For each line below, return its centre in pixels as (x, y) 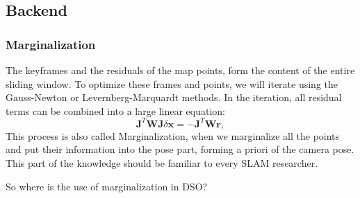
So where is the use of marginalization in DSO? (107, 186)
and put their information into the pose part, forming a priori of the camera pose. (180, 149)
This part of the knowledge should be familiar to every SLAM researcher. (162, 163)
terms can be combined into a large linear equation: (115, 110)
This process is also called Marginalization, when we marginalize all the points (173, 135)
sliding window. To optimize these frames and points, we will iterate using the (172, 83)
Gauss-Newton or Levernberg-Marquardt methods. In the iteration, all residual (174, 97)
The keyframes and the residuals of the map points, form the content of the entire (180, 70)
